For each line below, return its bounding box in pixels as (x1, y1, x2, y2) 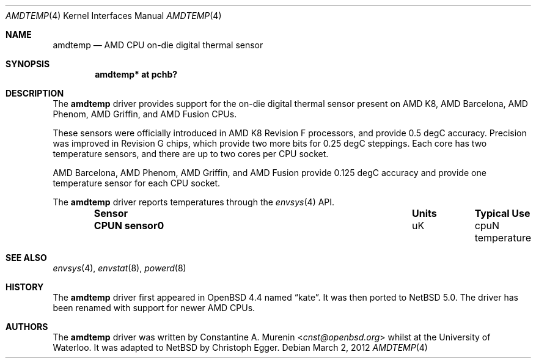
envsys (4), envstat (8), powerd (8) (53, 263, 186, 273)
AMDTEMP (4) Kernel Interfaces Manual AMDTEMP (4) (6, 10, 222, 21)
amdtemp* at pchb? (95, 69, 178, 79)
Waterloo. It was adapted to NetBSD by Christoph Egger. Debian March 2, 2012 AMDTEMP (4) (53, 342, 428, 353)
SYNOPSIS (6, 59, 50, 69)
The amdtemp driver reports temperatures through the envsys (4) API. (53, 197, 335, 207)
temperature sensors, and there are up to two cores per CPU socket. (53, 148, 329, 159)
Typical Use (474, 207, 530, 219)
